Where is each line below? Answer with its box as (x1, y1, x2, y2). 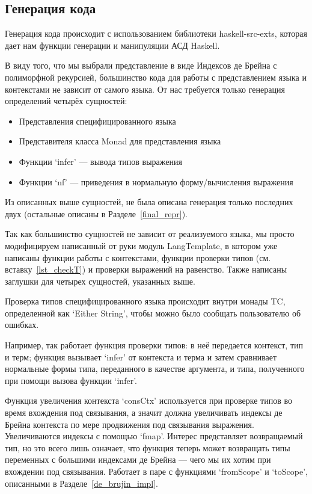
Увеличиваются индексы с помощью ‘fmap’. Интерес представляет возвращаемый (5, 430, 303, 442)
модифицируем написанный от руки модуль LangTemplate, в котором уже (5, 239, 278, 252)
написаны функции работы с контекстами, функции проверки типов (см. (5, 251, 271, 264)
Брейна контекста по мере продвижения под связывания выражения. (5, 418, 254, 430)
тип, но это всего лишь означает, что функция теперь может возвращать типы (5, 441, 290, 454)
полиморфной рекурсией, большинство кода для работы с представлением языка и (5, 70, 307, 83)
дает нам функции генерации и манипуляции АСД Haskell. (5, 39, 220, 51)
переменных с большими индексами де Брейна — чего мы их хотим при (5, 453, 271, 466)
